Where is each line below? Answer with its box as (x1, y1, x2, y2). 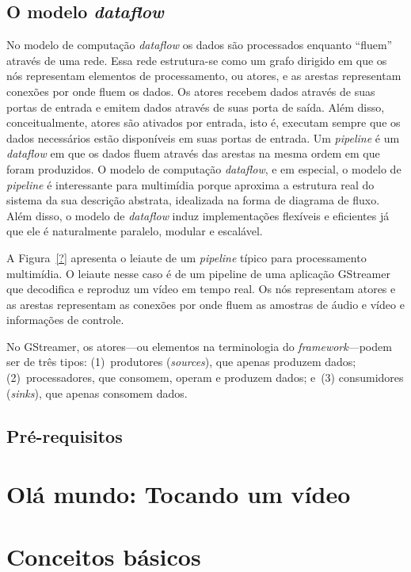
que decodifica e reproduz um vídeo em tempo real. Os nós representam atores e (6, 280, 396, 297)
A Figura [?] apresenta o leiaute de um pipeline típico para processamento (6, 249, 367, 265)
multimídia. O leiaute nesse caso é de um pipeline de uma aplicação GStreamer (6, 265, 390, 281)
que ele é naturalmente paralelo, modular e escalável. (6, 223, 263, 239)
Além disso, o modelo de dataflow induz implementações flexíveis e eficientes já (6, 207, 390, 223)
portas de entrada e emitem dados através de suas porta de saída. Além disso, (6, 98, 385, 115)
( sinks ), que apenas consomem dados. (6, 384, 188, 401)
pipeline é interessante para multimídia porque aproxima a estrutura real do (6, 176, 375, 193)
